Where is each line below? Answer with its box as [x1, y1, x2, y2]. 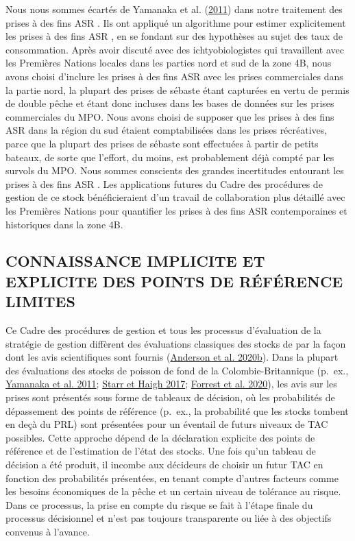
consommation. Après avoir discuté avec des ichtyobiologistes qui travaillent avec [5, 42, 345, 56]
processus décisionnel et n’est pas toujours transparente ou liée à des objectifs [5, 511, 332, 525]
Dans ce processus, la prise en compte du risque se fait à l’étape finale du [5, 497, 313, 512]
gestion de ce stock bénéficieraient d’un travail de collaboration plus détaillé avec [5, 190, 345, 204]
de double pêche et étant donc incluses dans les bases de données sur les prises [5, 96, 334, 110]
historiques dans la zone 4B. [5, 217, 123, 231]
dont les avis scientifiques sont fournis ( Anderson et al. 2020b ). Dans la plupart [5, 350, 339, 364]
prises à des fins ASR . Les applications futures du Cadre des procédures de [5, 176, 323, 191]
